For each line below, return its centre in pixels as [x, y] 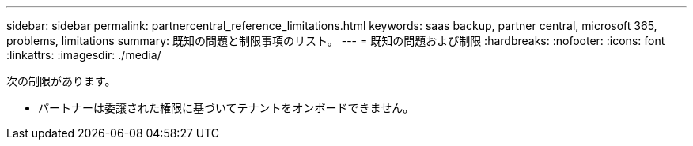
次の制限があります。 [61, 81]
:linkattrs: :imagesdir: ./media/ [84, 55]
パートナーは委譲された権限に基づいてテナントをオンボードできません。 [226, 108]
